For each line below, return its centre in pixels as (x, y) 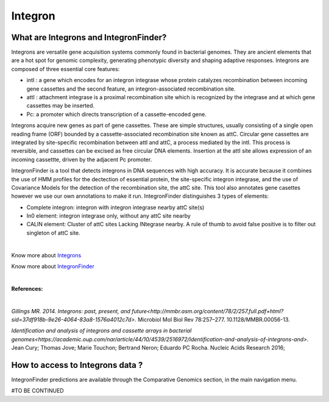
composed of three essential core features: (65, 69)
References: (27, 288)
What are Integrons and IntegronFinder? (89, 37)
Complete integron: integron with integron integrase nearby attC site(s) (115, 207)
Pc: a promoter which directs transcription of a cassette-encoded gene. (116, 114)
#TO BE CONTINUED (37, 391)
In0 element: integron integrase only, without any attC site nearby (109, 216)
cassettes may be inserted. (60, 106)
